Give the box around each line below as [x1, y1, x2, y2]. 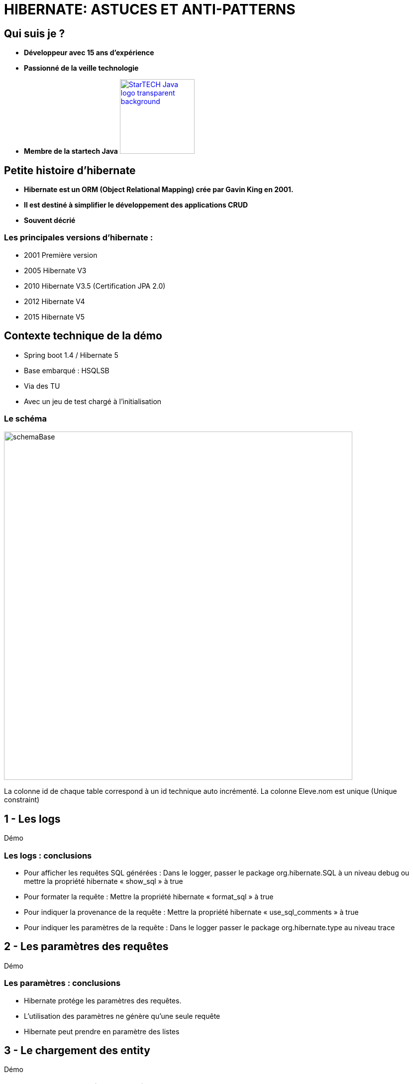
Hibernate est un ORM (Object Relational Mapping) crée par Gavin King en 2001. [24, 185, 294, 194]
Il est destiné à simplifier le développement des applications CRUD [24, 201, 248, 210]
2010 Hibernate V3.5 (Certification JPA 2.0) [24, 281, 166, 290]
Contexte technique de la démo [4, 329, 162, 342]
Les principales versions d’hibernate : [4, 232, 153, 243]
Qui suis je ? [4, 27, 65, 40]
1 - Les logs [4, 812, 61, 825]
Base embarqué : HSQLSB [24, 366, 109, 375]
